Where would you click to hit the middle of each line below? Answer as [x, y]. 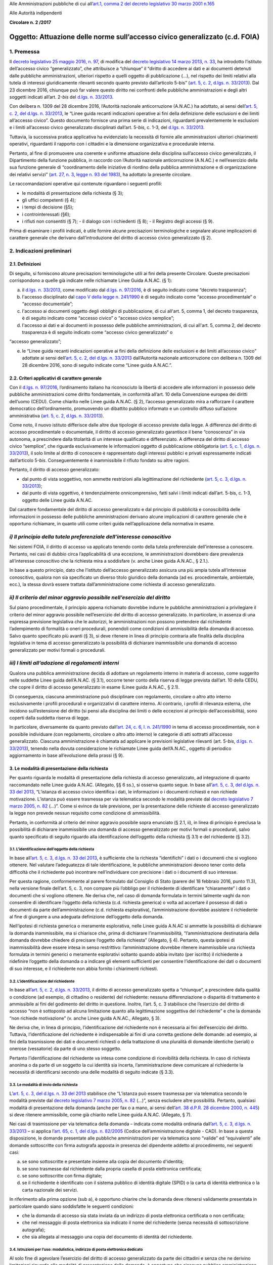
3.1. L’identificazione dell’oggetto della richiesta [52, 849]
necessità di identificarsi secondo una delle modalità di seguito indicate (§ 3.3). [92, 1072]
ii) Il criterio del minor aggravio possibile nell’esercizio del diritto [90, 597]
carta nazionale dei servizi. [50, 1190]
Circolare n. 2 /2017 [30, 22]
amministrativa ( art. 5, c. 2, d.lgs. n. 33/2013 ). [57, 415]
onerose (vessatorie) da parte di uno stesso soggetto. [65, 1049]
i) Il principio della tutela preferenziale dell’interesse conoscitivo [90, 536]
